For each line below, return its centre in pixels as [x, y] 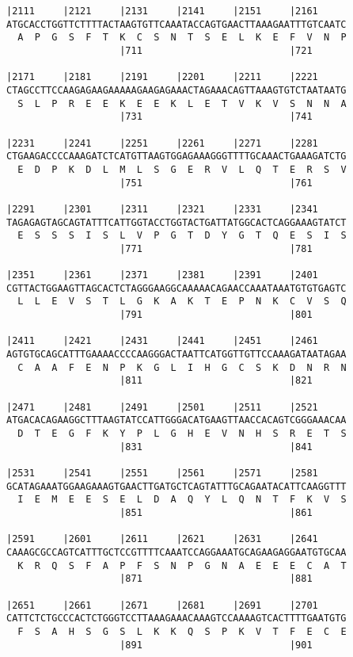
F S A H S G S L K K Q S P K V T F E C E [182, 631]
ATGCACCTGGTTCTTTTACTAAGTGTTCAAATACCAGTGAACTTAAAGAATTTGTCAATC [176, 24]
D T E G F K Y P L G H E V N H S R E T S [182, 434]
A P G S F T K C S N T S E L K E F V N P [182, 38]
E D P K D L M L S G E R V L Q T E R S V [182, 169]
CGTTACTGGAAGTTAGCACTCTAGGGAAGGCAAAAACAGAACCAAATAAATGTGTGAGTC [176, 288]
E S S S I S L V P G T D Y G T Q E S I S [182, 236]
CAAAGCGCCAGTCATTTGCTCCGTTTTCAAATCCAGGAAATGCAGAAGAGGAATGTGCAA [176, 552]
